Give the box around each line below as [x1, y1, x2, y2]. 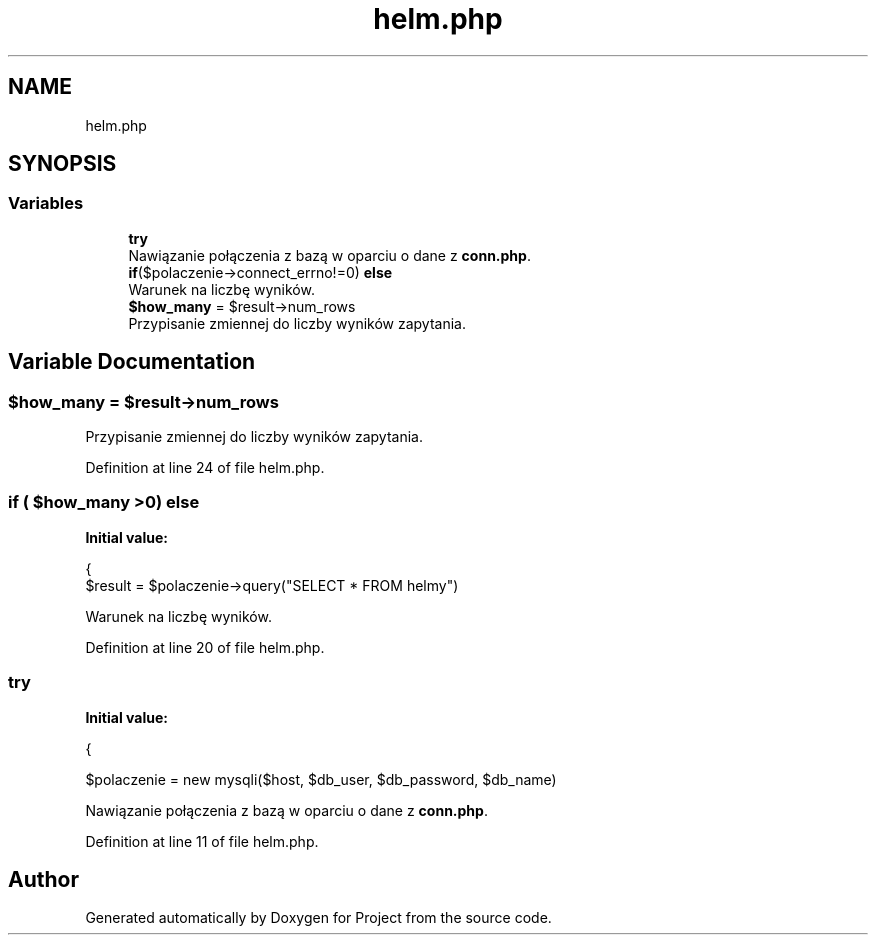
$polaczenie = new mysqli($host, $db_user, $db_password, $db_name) [85, 770, 557, 788]
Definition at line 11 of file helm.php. [85, 832, 319, 850]
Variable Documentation [8, 349, 256, 375]
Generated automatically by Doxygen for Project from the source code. [85, 909, 552, 927]
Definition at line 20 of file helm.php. [85, 638, 325, 656]
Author [8, 866, 79, 892]
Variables [8, 193, 84, 214]
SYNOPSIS [8, 151, 117, 177]
